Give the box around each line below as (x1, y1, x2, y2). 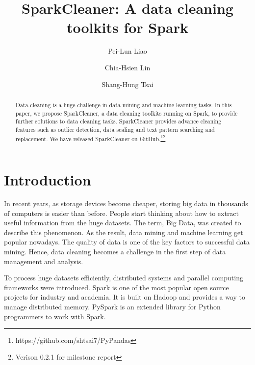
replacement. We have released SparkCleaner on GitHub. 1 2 (15, 133, 166, 143)
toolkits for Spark (66, 17, 189, 37)
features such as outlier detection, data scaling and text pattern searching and (15, 125, 215, 133)
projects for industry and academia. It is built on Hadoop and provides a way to (4, 292, 246, 302)
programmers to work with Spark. (4, 311, 106, 321)
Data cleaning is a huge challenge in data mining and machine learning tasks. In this (15, 100, 232, 109)
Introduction (4, 170, 91, 190)
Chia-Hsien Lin (104, 62, 151, 72)
